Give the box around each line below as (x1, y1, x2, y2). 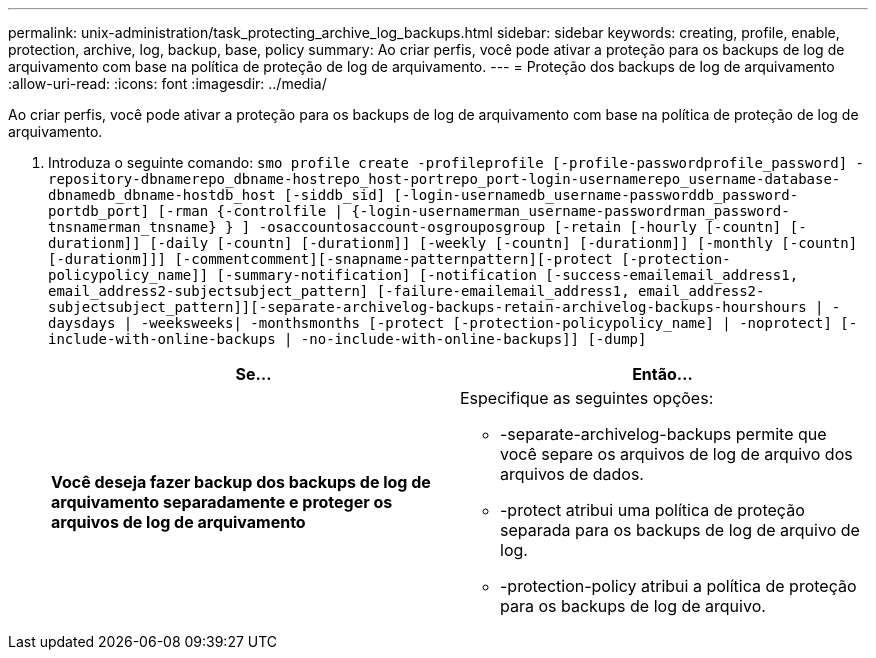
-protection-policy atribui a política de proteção (500, 576, 857, 596)
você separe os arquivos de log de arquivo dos (500, 444, 853, 464)
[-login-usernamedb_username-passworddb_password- (393, 187, 799, 203)
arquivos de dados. (500, 464, 644, 484)
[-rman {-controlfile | (157, 203, 344, 219)
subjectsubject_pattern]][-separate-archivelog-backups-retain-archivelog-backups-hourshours (48, 299, 807, 315)
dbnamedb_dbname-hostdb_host (48, 187, 276, 203)
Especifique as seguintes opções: (460, 388, 714, 408)
